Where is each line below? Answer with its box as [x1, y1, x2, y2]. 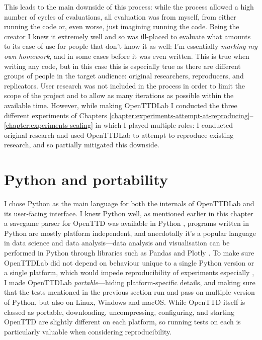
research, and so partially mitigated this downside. [4, 139, 159, 150]
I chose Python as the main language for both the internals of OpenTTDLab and [4, 198, 254, 209]
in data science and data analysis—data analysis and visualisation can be [4, 237, 230, 248]
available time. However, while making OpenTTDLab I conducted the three [4, 100, 237, 110]
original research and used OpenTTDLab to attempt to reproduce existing [4, 129, 234, 140]
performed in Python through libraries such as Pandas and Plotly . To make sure [4, 247, 254, 258]
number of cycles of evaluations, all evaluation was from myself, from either [4, 11, 236, 22]
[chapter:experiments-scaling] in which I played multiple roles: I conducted [4, 120, 233, 130]
